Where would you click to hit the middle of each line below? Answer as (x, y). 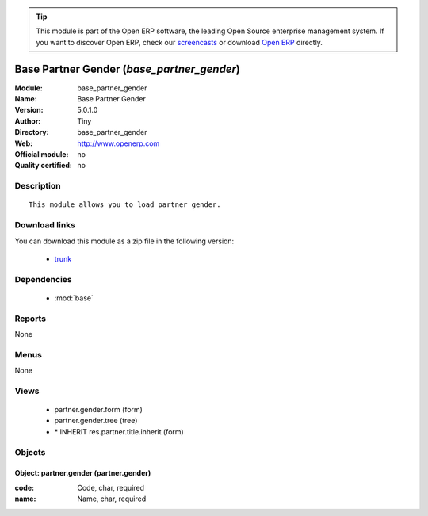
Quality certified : (44, 166)
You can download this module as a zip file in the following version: (124, 241)
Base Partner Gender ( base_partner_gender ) (128, 69)
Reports (31, 319)
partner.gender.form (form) (98, 410)
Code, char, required (111, 487)
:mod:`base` (74, 298)
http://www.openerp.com (118, 143)
